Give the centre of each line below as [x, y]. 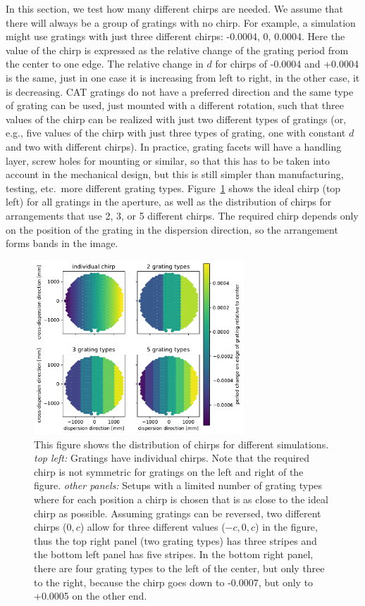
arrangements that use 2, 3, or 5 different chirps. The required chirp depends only [182, 215]
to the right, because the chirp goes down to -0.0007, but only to [174, 582]
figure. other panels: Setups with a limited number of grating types [178, 485]
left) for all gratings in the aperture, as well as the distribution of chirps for [169, 202]
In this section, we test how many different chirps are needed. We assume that [174, 8]
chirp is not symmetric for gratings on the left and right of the [169, 471]
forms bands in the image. [62, 243]
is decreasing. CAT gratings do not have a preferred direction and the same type [180, 91]
